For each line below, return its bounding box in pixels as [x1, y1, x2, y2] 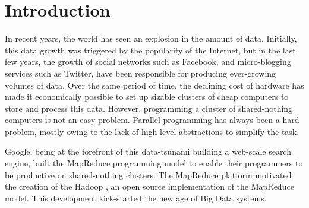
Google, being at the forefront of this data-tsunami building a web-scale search [5, 145, 291, 157]
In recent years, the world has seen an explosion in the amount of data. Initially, [5, 32, 297, 45]
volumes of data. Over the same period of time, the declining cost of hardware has [5, 78, 304, 91]
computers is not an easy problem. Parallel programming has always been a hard [5, 114, 299, 126]
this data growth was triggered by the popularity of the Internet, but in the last [5, 43, 296, 56]
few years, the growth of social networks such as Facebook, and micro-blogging [5, 55, 291, 68]
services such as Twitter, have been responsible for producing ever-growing [5, 67, 276, 79]
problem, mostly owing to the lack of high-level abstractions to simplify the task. [5, 125, 299, 137]
